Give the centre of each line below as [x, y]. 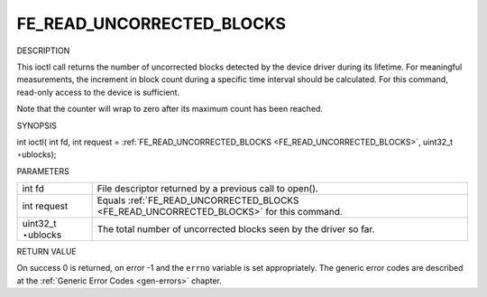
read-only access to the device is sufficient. [98, 92]
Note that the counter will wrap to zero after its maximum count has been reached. [170, 109]
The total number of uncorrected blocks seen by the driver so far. [236, 229]
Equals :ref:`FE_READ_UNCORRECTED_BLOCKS [198, 200]
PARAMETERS [43, 171]
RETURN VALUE [46, 252]
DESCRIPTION [43, 51]
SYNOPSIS [37, 125]
